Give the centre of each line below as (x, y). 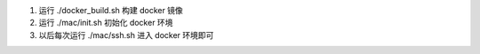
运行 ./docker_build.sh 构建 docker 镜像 (111, 10)
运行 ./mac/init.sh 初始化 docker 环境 (106, 23)
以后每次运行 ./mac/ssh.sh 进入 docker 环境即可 (126, 35)
